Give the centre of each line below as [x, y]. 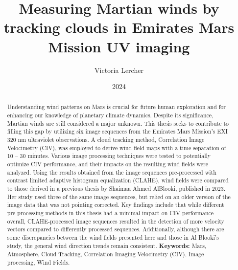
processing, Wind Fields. [38, 262]
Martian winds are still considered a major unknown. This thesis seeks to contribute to [118, 123]
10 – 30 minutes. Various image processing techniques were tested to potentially [109, 156]
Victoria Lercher [119, 70]
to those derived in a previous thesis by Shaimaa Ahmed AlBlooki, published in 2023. [116, 189]
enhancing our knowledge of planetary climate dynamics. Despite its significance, [110, 115]
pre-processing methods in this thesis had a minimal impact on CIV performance [110, 213]
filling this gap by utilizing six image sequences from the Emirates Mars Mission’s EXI [117, 131]
